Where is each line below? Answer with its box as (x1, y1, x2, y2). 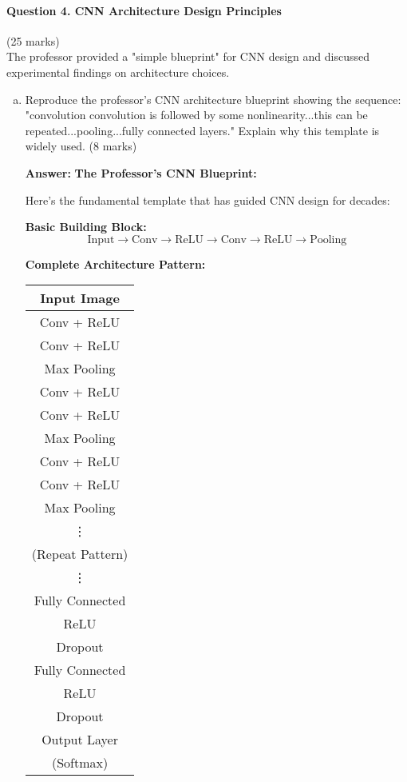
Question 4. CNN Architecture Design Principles (6, 2, 282, 18)
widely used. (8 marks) (25, 138, 137, 154)
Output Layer (41, 730, 118, 749)
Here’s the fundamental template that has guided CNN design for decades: (25, 191, 390, 208)
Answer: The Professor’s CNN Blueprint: (25, 164, 257, 181)
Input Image (40, 289, 120, 308)
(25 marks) (6, 32, 60, 49)
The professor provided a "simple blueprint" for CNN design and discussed (6, 48, 369, 65)
